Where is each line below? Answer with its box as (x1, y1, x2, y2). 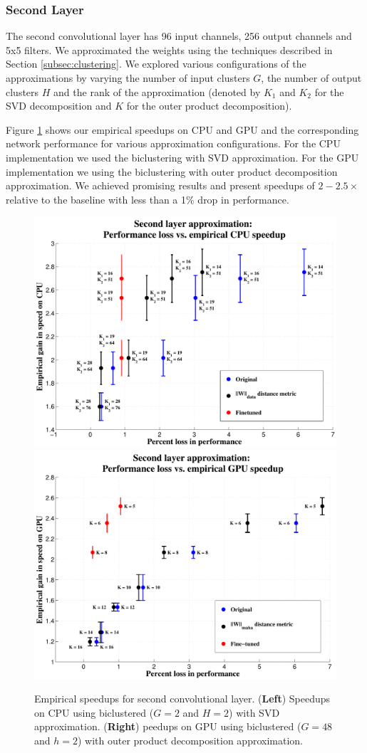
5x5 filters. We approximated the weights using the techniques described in (6, 42, 333, 57)
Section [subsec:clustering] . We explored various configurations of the (6, 56, 306, 71)
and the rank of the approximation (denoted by (53, 84, 261, 99)
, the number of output (261, 70, 362, 85)
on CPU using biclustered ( (34, 705, 154, 720)
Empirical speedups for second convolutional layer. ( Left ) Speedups (34, 691, 331, 706)
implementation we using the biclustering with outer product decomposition (6, 164, 338, 179)
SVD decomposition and (6, 98, 112, 113)
